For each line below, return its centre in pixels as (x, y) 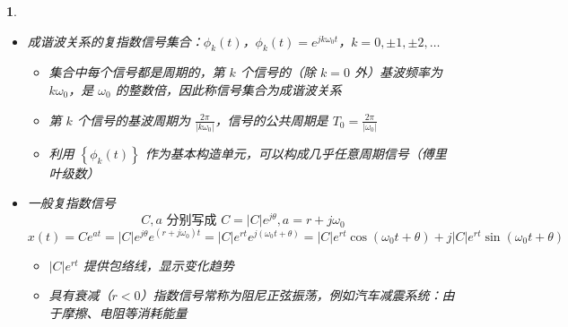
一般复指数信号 (71, 203)
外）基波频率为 (398, 72)
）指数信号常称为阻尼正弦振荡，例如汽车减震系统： (291, 295)
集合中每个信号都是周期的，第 (137, 72)
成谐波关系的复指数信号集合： (115, 41)
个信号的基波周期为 (133, 120)
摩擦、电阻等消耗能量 (124, 312)
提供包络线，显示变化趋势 (158, 265)
